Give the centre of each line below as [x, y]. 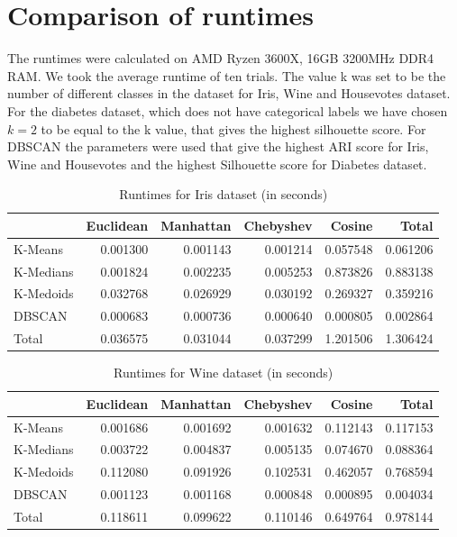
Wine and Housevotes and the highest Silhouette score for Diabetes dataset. [217, 164]
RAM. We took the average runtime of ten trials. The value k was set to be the [227, 75]
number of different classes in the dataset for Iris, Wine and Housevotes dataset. [229, 93]
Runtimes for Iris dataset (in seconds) [224, 194]
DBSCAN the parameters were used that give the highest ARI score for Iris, [218, 146]
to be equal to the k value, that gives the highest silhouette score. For [233, 128]
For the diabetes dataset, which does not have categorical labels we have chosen [228, 110]
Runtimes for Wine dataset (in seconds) [224, 373]
